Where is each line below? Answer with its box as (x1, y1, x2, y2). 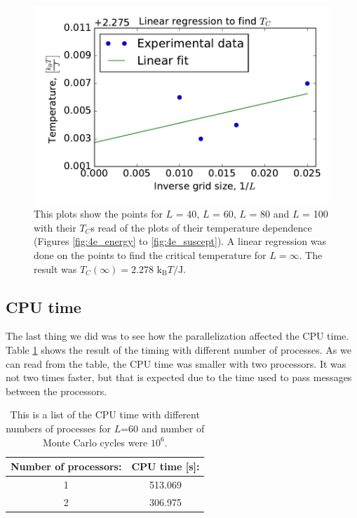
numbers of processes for (6, 420, 111, 435)
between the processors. (6, 383, 107, 398)
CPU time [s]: (131, 459, 200, 474)
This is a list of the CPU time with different (10, 407, 200, 422)
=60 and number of (121, 420, 205, 435)
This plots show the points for (34, 206, 163, 221)
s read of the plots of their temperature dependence (90, 220, 312, 234)
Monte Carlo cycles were (42, 434, 148, 449)
